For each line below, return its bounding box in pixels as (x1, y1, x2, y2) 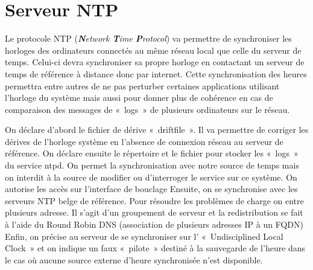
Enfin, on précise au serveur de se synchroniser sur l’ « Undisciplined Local (5, 230, 283, 242)
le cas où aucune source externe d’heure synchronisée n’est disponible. (5, 253, 263, 266)
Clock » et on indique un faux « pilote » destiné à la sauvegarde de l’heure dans (5, 242, 306, 254)
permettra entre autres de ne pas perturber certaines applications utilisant (5, 79, 280, 92)
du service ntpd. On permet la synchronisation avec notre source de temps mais (5, 159, 299, 172)
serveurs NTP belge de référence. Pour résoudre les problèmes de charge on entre (5, 194, 304, 207)
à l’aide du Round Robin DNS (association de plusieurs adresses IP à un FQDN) (5, 218, 303, 231)
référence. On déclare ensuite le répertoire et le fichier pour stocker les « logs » (5, 147, 299, 159)
